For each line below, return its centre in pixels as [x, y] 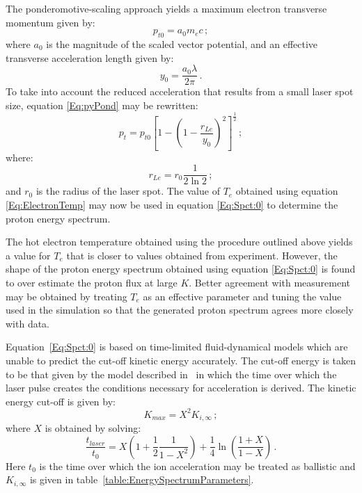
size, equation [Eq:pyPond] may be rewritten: [102, 105]
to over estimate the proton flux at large [92, 282]
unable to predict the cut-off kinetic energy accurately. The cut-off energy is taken [181, 360]
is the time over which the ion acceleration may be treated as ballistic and [197, 466]
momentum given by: [50, 22]
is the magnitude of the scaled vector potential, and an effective [182, 43]
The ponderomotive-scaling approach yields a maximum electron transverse [166, 8]
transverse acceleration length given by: [90, 57]
